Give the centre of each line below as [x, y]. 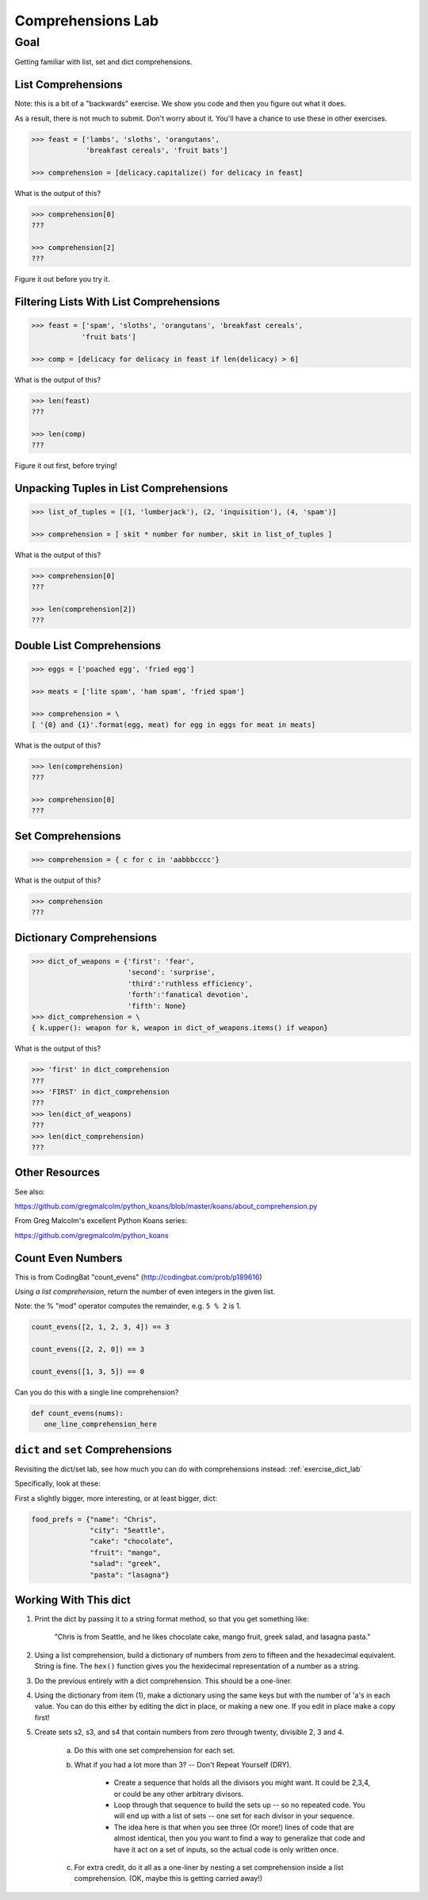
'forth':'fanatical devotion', [188, 995]
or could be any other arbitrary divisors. [179, 1794]
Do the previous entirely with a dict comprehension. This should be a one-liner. [163, 1681]
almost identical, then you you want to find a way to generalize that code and [239, 1838]
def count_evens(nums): [78, 1413]
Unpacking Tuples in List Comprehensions [122, 488]
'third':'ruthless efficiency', [190, 983]
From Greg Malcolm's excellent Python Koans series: [101, 1221]
